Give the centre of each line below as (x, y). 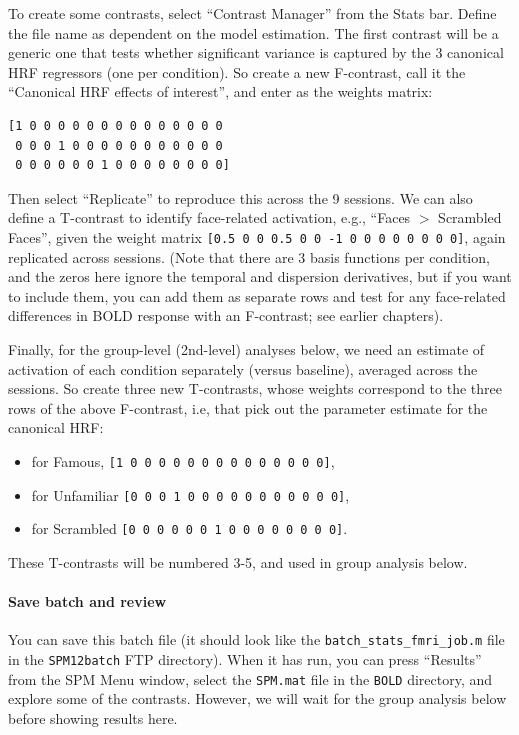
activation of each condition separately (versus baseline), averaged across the (243, 368)
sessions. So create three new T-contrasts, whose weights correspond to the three (255, 388)
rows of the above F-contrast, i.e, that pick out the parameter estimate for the (248, 407)
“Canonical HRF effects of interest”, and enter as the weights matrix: (220, 91)
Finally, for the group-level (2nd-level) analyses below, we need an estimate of (246, 348)
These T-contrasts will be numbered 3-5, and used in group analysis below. (238, 561)
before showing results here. (93, 717)
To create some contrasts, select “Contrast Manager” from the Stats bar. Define (252, 13)
